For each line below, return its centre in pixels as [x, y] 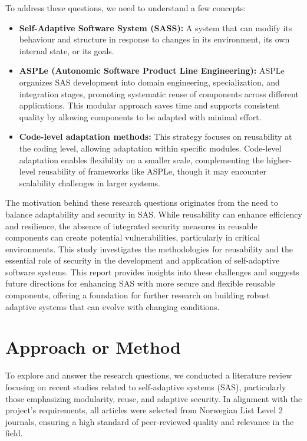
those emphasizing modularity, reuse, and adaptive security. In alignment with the [154, 398]
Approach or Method [93, 347]
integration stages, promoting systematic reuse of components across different [159, 93]
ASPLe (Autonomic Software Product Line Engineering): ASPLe [152, 70]
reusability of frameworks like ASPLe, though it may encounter [152, 171]
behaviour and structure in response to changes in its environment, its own [154, 39]
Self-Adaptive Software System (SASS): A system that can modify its [156, 27]
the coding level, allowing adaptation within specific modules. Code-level [150, 148]
